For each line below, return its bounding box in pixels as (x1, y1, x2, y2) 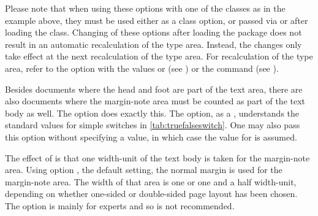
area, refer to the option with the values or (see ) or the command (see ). (5, 61, 279, 74)
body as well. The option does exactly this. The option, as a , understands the (5, 106, 300, 119)
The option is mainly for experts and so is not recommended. (5, 199, 235, 212)
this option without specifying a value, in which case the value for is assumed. (5, 130, 297, 143)
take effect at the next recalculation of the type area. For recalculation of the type (5, 50, 313, 63)
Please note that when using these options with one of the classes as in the (5, 2, 286, 14)
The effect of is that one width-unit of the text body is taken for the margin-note (5, 151, 310, 164)
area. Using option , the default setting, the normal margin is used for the (5, 163, 282, 176)
